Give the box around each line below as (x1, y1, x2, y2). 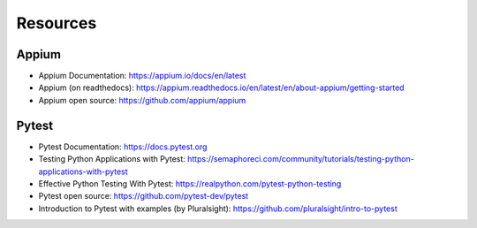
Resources (16, 13, 97, 33)
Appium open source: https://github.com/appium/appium (38, 95, 246, 105)
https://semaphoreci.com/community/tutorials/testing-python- (186, 154, 414, 164)
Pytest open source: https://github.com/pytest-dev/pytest (38, 191, 249, 201)
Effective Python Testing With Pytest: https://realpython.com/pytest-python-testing (38, 178, 342, 189)
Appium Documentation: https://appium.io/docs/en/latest (38, 71, 246, 81)
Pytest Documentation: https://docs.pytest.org (38, 141, 208, 152)
